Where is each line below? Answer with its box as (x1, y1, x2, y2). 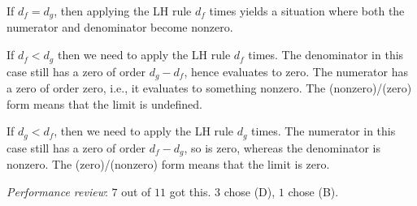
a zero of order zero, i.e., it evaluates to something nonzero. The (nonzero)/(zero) (7, 79, 412, 96)
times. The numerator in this (251, 122, 396, 139)
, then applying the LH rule (54, 2, 192, 19)
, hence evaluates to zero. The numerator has (184, 62, 409, 79)
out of (121, 182, 151, 200)
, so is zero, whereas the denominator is (184, 139, 380, 156)
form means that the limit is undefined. (7, 95, 202, 112)
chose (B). (288, 182, 339, 200)
